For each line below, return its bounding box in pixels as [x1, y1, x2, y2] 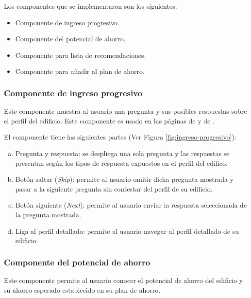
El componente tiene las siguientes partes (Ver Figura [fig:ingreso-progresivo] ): [4, 132, 236, 142]
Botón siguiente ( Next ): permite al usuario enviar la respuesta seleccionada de [15, 200, 247, 210]
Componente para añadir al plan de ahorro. [15, 66, 145, 76]
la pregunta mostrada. [15, 209, 81, 219]
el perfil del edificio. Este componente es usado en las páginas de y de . [4, 115, 215, 125]
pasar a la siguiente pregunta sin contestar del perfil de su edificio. [15, 183, 213, 193]
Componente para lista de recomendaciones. [15, 50, 146, 60]
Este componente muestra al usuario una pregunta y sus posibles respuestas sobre [4, 106, 247, 116]
